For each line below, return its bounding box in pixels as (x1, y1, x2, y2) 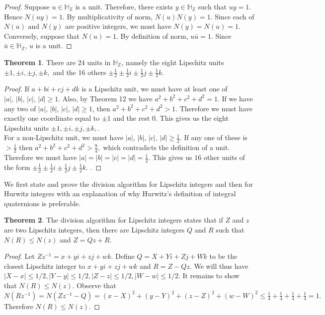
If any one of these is (184, 132, 247, 143)
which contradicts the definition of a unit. (103, 142, 230, 153)
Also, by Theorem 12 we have (62, 93, 153, 103)
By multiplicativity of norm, (67, 11, 153, 21)
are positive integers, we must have (65, 21, 171, 31)
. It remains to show (178, 270, 240, 281)
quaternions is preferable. (4, 198, 81, 208)
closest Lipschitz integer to (4, 260, 85, 271)
